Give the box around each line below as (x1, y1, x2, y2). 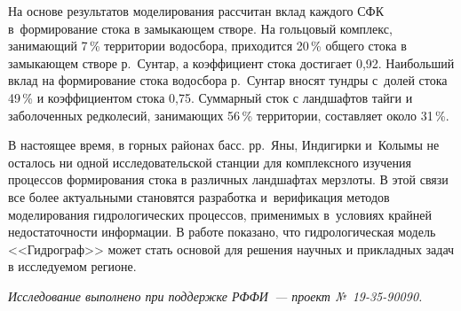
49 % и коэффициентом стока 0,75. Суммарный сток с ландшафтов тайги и (8, 88, 413, 106)
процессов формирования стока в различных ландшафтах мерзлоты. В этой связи (8, 170, 449, 189)
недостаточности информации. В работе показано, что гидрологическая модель (8, 222, 436, 241)
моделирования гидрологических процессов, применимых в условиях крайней (8, 205, 432, 223)
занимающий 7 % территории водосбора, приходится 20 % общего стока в (8, 36, 407, 55)
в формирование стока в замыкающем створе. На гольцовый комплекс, (8, 19, 393, 37)
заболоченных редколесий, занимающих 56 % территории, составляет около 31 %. (8, 105, 449, 124)
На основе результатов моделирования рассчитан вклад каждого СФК (8, 2, 384, 19)
